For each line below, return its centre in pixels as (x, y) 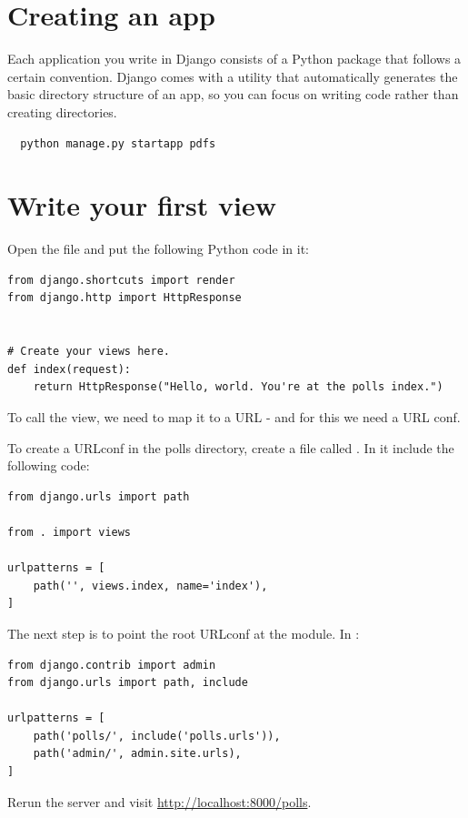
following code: (49, 465)
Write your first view (142, 205)
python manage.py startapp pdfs (118, 143)
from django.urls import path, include (128, 683)
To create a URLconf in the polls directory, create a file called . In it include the (231, 447)
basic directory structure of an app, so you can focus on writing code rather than (233, 94)
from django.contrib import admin (112, 665)
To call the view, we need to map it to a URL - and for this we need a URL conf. (234, 416)
